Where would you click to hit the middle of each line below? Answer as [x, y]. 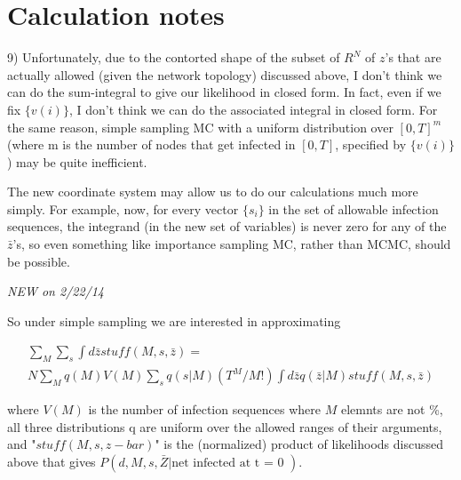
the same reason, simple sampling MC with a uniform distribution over [200, 127]
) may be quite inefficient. [77, 161]
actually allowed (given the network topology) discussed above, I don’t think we [225, 74]
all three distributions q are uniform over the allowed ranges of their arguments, [225, 426]
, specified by [371, 144]
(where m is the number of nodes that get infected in [151, 144]
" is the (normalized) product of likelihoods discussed [299, 444]
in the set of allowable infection [354, 208]
